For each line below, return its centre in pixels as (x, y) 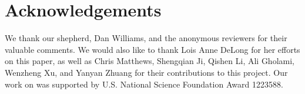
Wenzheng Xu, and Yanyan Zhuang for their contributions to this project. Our (146, 72)
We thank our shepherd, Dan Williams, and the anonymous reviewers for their (146, 38)
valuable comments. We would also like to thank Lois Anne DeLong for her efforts (152, 49)
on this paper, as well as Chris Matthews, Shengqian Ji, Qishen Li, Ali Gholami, (150, 61)
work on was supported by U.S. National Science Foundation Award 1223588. (144, 84)
